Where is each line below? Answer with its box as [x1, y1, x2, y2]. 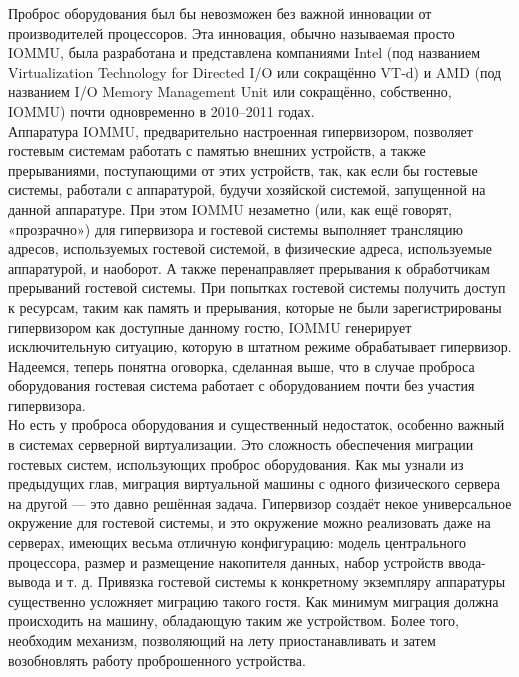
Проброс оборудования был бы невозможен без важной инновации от [8, 3, 432, 23]
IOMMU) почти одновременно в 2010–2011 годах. [8, 100, 315, 121]
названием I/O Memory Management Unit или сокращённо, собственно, [8, 81, 452, 102]
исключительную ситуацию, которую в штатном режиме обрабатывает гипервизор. [8, 336, 512, 357]
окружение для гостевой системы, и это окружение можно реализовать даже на [8, 512, 491, 533]
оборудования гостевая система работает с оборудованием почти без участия [8, 375, 475, 396]
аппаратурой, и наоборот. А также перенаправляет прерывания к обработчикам [8, 257, 490, 278]
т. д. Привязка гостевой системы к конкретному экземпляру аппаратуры [67, 571, 506, 592]
